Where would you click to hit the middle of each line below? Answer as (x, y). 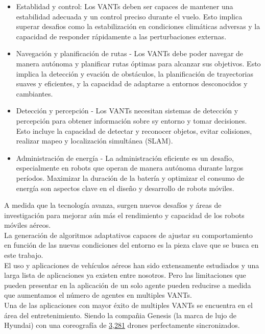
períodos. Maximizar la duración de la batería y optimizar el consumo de (130, 177)
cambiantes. (34, 93)
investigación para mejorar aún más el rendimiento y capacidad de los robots (124, 215)
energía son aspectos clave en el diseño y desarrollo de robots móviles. (125, 188)
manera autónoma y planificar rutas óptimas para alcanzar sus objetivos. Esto (138, 63)
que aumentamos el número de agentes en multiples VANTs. (98, 295)
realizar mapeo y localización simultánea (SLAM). (94, 141)
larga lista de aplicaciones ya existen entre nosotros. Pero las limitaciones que (125, 275)
